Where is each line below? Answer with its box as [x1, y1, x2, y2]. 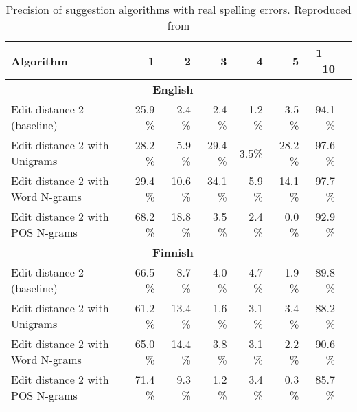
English [152, 81, 194, 97]
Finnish [152, 244, 194, 260]
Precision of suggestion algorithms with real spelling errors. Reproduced [5, 1, 352, 17]
